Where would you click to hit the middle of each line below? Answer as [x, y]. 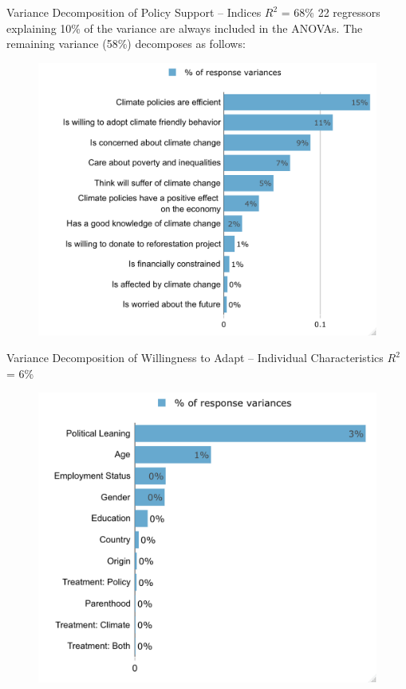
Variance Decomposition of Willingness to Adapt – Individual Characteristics [195, 358]
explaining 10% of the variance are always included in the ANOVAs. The [185, 28]
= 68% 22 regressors [331, 12]
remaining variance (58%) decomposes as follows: [126, 44]
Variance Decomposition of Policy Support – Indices [134, 12]
